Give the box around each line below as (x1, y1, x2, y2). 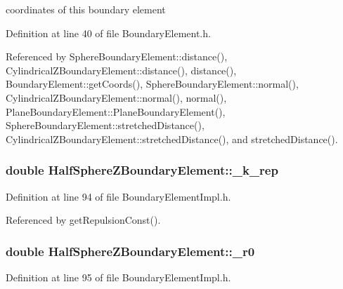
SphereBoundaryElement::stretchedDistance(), (6, 118, 205, 133)
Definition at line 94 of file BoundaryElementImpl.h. (6, 189, 231, 203)
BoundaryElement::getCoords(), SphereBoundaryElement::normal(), (6, 76, 299, 91)
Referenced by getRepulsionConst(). (6, 213, 161, 227)
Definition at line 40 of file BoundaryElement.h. (6, 25, 211, 40)
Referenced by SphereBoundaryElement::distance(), (6, 49, 228, 64)
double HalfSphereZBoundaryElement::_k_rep (6, 161, 278, 179)
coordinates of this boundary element (6, 2, 166, 16)
